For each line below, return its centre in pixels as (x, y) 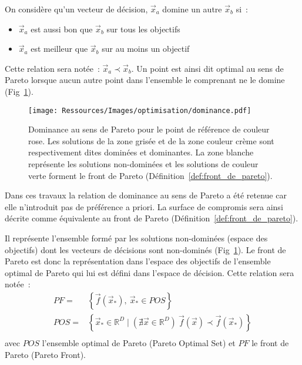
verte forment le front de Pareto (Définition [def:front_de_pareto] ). (150, 175)
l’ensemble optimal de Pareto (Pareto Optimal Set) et (139, 343)
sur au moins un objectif (146, 49)
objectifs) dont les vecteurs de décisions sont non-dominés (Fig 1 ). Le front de (145, 249)
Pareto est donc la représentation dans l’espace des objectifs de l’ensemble (138, 261)
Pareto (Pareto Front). (45, 354)
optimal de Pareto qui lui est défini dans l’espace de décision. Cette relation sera (150, 272)
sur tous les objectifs (143, 29)
